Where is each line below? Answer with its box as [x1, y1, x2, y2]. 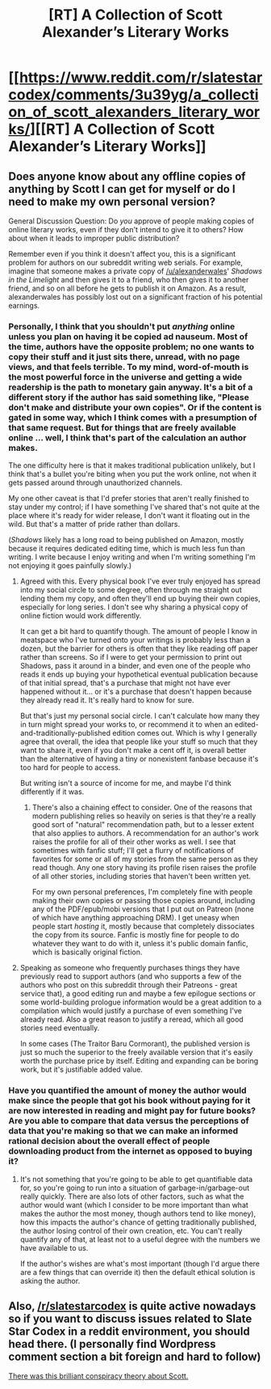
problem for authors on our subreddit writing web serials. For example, [8, 257, 244, 267]
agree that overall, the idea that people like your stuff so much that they [19, 737, 258, 746]
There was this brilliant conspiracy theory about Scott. [8, 1371, 189, 1381]
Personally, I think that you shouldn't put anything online [8, 321, 236, 332]
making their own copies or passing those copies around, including [31, 896, 256, 906]
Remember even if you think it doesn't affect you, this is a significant [8, 249, 236, 258]
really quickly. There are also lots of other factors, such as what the [19, 1191, 244, 1201]
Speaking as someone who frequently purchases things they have [19, 963, 240, 973]
